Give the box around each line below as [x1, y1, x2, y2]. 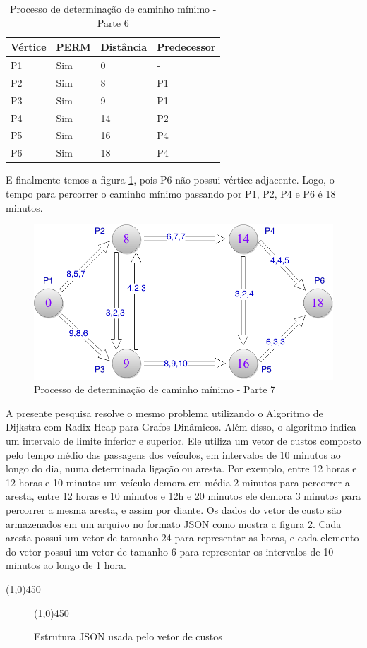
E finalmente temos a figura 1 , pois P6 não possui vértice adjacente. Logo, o [6, 172, 335, 187]
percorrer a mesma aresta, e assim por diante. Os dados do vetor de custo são [6, 503, 342, 517]
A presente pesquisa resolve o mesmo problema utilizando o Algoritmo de [6, 405, 323, 420]
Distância [100, 40, 148, 54]
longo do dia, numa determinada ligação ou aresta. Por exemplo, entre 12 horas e [6, 461, 357, 476]
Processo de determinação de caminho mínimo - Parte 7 [34, 382, 276, 397]
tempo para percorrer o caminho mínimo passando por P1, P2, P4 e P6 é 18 [6, 186, 336, 200]
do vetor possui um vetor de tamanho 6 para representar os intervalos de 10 [6, 544, 334, 558]
